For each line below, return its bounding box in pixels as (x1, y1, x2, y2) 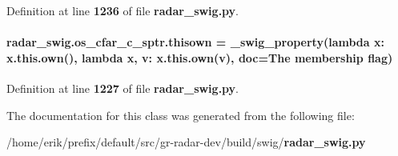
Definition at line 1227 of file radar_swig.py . (6, 79, 239, 96)
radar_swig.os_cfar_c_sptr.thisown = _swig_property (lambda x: (6, 34, 384, 50)
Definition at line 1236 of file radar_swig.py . (6, 2, 239, 18)
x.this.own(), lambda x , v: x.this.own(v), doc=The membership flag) (6, 49, 393, 66)
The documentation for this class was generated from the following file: (6, 106, 355, 123)
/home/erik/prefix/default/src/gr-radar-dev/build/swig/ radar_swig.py (6, 134, 366, 150)
